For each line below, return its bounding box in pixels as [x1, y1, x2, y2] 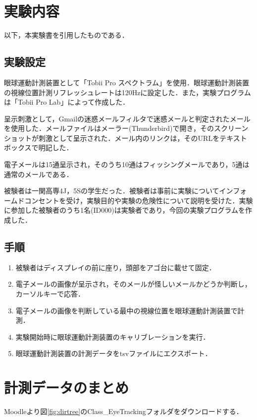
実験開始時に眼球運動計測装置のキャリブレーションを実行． [15, 331, 210, 342]
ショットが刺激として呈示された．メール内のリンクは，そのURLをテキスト [4, 132, 247, 143]
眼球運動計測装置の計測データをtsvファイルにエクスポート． [15, 348, 212, 359]
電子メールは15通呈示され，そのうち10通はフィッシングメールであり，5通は [4, 159, 250, 170]
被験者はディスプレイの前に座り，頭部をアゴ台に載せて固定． [15, 262, 216, 272]
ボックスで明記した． [4, 142, 73, 153]
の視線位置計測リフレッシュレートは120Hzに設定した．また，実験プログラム [4, 87, 251, 97]
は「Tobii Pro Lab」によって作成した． [4, 97, 130, 107]
